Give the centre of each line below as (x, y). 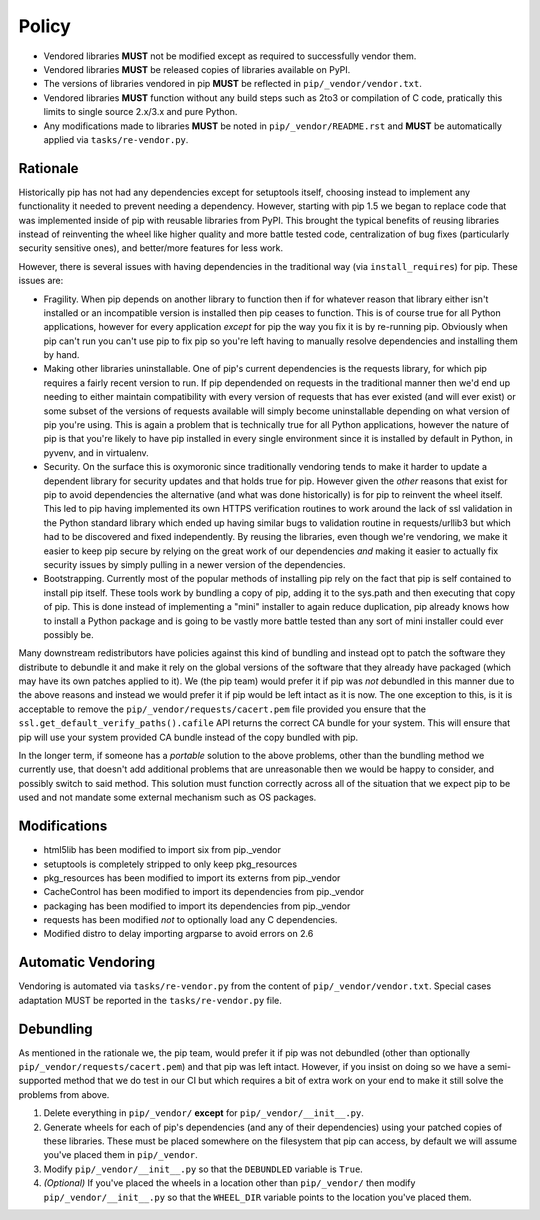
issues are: (41, 281)
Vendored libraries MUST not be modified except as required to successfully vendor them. (230, 56)
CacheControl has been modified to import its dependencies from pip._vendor (204, 892)
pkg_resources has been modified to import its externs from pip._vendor (192, 877)
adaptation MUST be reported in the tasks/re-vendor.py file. (150, 1000)
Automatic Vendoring (86, 962)
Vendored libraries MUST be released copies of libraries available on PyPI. (197, 69)
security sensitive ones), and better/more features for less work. (151, 248)
